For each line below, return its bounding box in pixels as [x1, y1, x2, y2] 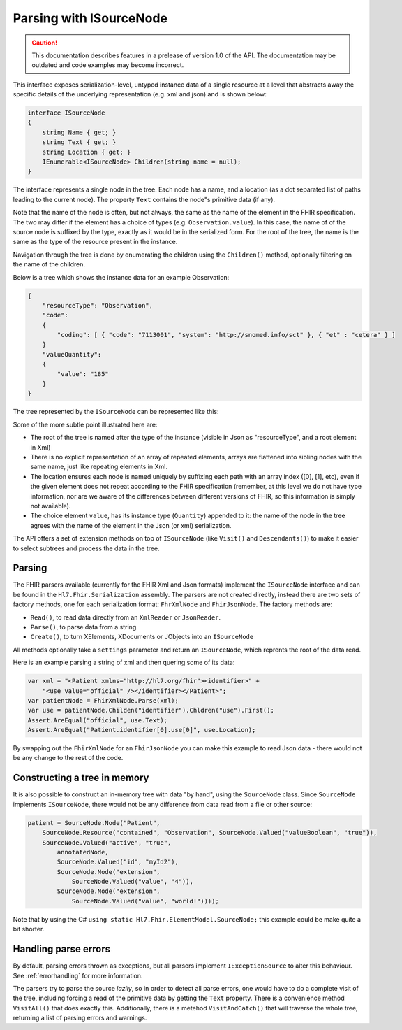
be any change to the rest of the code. [13, 754, 124, 762]
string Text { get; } [42, 138, 117, 146]
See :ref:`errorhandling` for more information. [13, 971, 143, 980]
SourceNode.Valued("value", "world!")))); [71, 897, 219, 905]
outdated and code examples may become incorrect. [31, 61, 184, 69]
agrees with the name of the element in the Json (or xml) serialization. [30, 521, 232, 529]
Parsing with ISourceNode [13, 10, 167, 26]
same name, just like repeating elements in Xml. [30, 462, 167, 471]
